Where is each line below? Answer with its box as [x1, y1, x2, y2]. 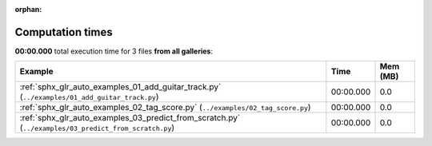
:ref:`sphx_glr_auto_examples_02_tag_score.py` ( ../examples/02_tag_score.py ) [19, 102, 311, 113]
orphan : [14, 5, 42, 14]
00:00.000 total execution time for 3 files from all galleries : [14, 46, 214, 56]
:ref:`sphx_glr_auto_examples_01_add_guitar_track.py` [19, 81, 222, 93]
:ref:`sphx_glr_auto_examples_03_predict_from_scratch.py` [19, 112, 241, 124]
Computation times [14, 25, 113, 39]
